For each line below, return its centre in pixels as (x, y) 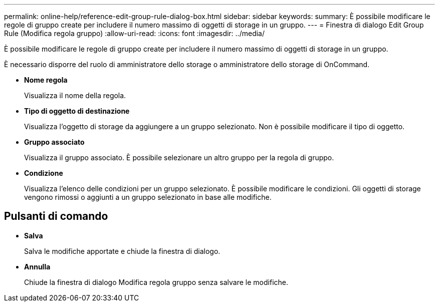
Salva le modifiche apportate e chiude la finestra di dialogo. (122, 251)
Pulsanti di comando (56, 216)
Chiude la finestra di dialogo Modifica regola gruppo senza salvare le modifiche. (156, 282)
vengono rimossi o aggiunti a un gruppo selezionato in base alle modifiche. (148, 197)
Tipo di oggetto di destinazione (77, 111)
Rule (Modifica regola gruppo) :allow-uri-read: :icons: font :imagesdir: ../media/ (134, 33)
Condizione (44, 173)
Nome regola (46, 80)
